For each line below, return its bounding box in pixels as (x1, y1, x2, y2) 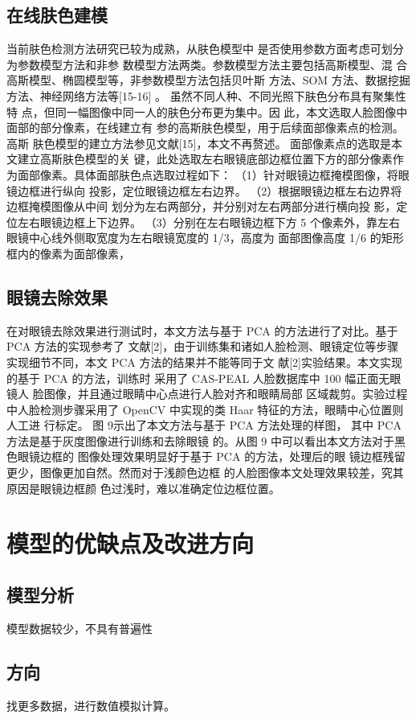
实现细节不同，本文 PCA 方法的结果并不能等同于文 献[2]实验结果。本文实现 (6, 353, 402, 370)
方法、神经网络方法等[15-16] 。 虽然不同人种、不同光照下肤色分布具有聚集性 (6, 87, 406, 104)
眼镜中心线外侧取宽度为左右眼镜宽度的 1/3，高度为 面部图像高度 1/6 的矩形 (6, 229, 404, 246)
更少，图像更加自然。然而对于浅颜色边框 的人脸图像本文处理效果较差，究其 (6, 464, 404, 481)
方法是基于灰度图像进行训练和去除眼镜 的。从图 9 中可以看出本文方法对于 (6, 432, 394, 449)
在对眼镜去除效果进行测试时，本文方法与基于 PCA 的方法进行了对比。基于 (6, 322, 398, 339)
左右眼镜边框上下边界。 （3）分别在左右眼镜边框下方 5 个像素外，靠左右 (17, 213, 400, 230)
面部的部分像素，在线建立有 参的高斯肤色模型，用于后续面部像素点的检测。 (6, 119, 404, 136)
